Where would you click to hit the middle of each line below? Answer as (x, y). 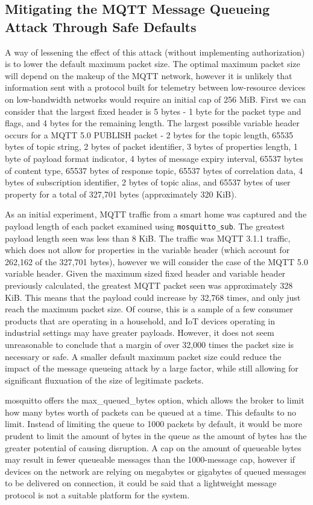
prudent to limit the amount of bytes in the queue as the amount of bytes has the (156, 436)
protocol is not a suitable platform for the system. (97, 495)
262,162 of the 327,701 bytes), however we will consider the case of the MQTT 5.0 (156, 261)
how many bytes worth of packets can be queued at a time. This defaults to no (150, 412)
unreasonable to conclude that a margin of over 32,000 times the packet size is (150, 344)
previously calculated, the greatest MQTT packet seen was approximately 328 (149, 285)
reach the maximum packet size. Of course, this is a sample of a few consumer (149, 309)
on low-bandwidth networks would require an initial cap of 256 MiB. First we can (156, 99)
